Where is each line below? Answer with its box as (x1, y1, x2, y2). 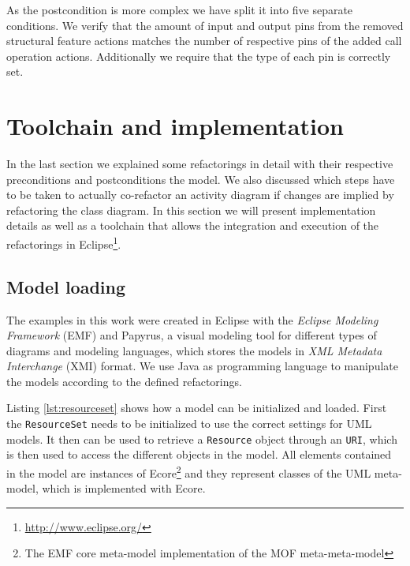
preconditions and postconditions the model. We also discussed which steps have (6, 171, 395, 187)
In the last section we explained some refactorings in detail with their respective (6, 156, 393, 172)
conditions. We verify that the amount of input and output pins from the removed (6, 17, 404, 33)
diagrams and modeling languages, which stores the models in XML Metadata (6, 342, 382, 358)
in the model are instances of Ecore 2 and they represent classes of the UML (6, 462, 371, 481)
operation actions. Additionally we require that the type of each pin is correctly (6, 47, 391, 64)
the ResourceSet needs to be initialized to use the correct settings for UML (6, 415, 372, 432)
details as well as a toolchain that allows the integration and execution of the (6, 217, 379, 234)
